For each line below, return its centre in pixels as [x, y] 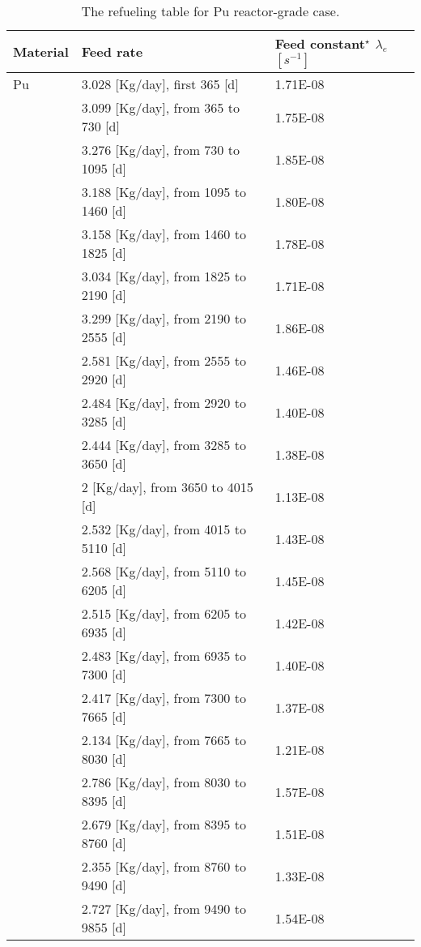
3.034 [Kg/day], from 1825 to [164, 276]
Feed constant [320, 43]
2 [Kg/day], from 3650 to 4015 [167, 487]
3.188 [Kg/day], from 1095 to [164, 192]
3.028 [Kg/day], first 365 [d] [160, 84]
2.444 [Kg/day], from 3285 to [164, 445]
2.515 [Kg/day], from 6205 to [164, 613]
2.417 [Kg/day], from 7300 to [164, 698]
